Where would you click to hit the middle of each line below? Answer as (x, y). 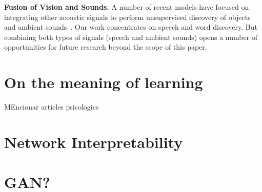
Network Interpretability (94, 142)
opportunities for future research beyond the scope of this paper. (106, 47)
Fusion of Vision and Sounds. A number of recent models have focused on (127, 7)
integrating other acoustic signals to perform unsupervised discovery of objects (127, 17)
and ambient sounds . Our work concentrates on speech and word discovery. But (131, 27)
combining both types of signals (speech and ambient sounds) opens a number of (131, 37)
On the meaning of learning (104, 82)
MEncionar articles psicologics (52, 107)
